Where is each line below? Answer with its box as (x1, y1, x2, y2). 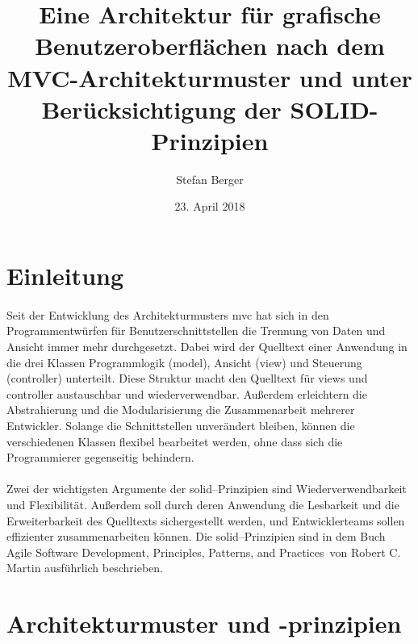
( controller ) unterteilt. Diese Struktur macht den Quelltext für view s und (6, 370, 368, 387)
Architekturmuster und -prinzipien (6, 607, 402, 640)
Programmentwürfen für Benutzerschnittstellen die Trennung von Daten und (6, 322, 386, 339)
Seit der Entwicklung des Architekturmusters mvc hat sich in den (6, 306, 329, 323)
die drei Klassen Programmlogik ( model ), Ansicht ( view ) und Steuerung (6, 353, 362, 370)
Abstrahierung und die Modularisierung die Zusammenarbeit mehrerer (6, 401, 355, 418)
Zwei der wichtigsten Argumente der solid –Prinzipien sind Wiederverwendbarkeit (6, 480, 407, 497)
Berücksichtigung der (41, 92, 282, 125)
